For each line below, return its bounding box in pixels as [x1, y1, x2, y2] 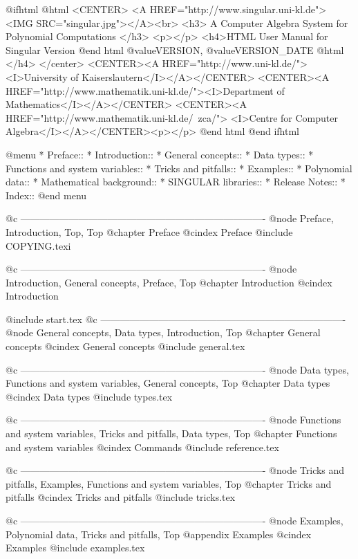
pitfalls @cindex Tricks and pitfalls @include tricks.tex [6, 490, 236, 504]
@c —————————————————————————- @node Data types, [6, 362, 349, 376]
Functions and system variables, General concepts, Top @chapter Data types [6, 376, 330, 390]
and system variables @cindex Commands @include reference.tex [6, 439, 279, 454]
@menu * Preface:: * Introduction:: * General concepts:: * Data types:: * [6, 147, 314, 161]
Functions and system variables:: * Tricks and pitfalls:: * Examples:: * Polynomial [6, 161, 352, 175]
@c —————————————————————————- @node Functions [6, 412, 341, 427]
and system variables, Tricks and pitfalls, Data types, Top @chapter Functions [6, 426, 337, 441]
